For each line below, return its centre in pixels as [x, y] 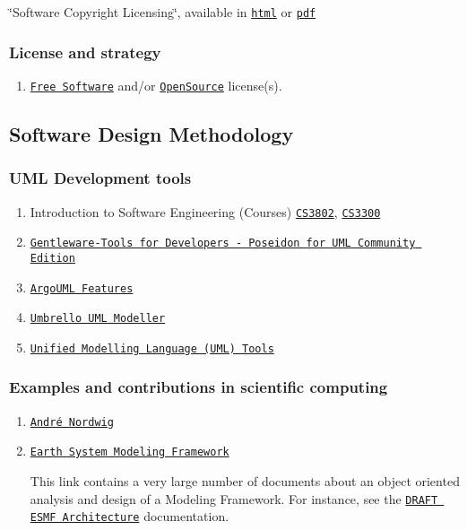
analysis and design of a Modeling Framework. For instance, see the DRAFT [234, 498]
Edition [52, 258]
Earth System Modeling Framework [130, 452]
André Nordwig [72, 422]
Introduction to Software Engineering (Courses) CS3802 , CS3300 [205, 211]
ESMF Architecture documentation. [130, 516]
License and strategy [85, 52]
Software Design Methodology [151, 133]
